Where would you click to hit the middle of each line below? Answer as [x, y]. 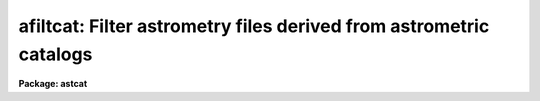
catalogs [55, 54]
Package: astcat [53, 84]
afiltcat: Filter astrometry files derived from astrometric [254, 26]
